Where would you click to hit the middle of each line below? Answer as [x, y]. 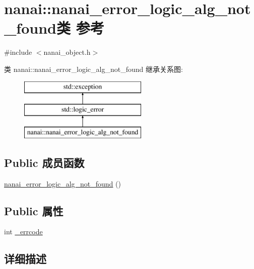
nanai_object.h [67, 52]
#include [18, 52]
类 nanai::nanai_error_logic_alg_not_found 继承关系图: [93, 69]
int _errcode [23, 232]
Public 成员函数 [44, 162]
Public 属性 [34, 210]
